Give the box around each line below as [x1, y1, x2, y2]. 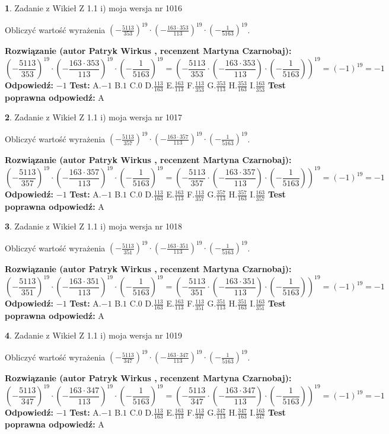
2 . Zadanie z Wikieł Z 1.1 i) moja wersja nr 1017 [5, 111, 183, 123]
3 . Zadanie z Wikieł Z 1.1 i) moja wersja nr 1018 [5, 220, 183, 232]
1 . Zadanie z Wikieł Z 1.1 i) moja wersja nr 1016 [5, 2, 183, 14]
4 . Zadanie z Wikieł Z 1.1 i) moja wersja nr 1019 [5, 329, 183, 342]
